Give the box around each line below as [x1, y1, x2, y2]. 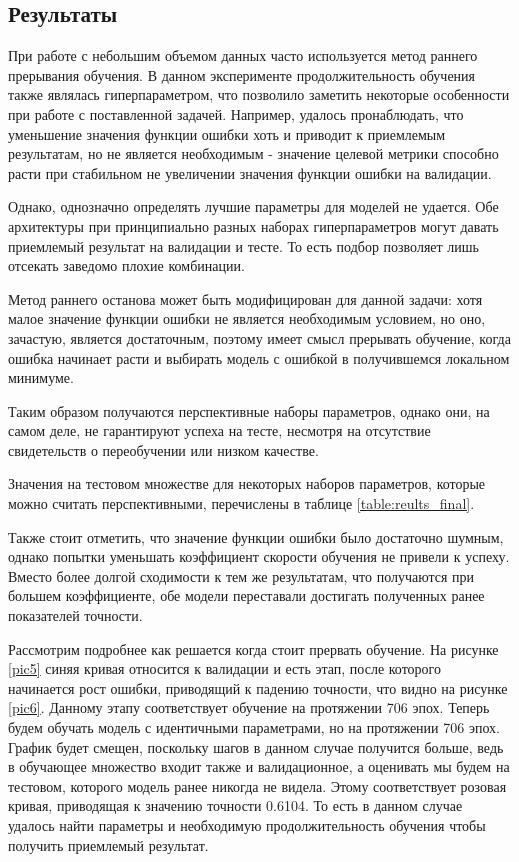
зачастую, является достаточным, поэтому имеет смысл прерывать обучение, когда [8, 327, 511, 348]
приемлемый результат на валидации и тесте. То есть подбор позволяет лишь [8, 235, 479, 256]
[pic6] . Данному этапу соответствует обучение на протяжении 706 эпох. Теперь [8, 697, 490, 718]
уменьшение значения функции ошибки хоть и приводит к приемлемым [8, 123, 446, 144]
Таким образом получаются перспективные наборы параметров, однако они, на [8, 400, 490, 421]
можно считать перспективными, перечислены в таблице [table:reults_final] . [8, 493, 475, 514]
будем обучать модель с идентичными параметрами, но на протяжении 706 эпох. [8, 717, 500, 738]
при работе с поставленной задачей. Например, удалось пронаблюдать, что [8, 103, 464, 124]
